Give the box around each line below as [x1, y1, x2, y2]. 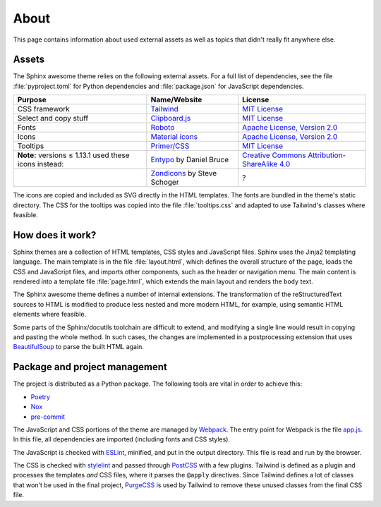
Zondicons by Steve [150, 169, 217, 178]
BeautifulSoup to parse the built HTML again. [13, 343, 144, 351]
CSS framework [17, 104, 70, 114]
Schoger [150, 177, 179, 187]
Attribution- [308, 150, 346, 160]
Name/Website [150, 95, 202, 105]
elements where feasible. [13, 310, 87, 319]
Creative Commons [242, 150, 306, 160]
